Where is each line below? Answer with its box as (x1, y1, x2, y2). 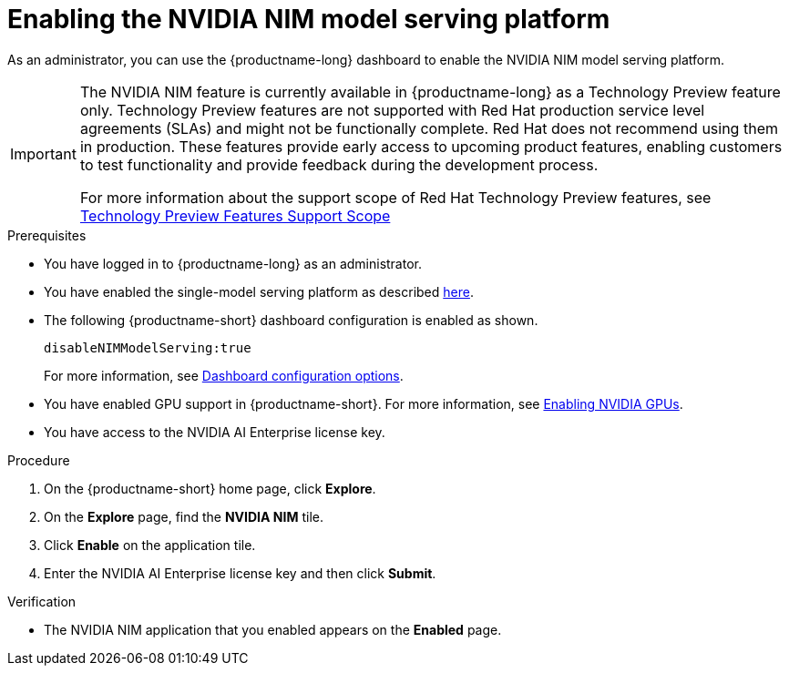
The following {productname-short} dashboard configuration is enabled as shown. (44, 311, 538, 328)
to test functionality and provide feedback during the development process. (79, 155, 599, 174)
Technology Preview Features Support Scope (79, 206, 391, 225)
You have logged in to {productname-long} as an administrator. (44, 255, 422, 271)
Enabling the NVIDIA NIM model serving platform (7, 4, 610, 35)
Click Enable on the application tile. (44, 536, 256, 553)
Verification (7, 593, 77, 609)
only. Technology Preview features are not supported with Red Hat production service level (79, 100, 705, 119)
